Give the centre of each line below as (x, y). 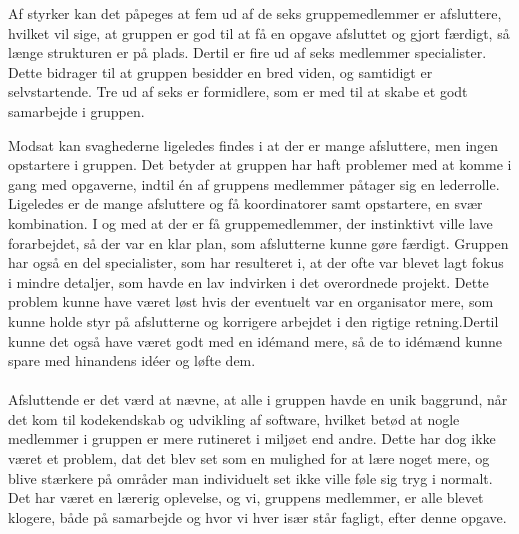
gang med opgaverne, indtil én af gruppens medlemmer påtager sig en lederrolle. (254, 183)
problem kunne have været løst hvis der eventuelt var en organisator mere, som (251, 301)
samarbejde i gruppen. (76, 110)
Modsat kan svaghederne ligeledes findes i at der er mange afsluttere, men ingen (253, 144)
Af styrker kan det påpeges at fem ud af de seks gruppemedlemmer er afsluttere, (255, 13)
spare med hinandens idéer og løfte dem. (132, 360)
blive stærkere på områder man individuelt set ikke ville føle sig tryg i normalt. (250, 477)
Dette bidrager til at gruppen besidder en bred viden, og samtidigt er (220, 71)
